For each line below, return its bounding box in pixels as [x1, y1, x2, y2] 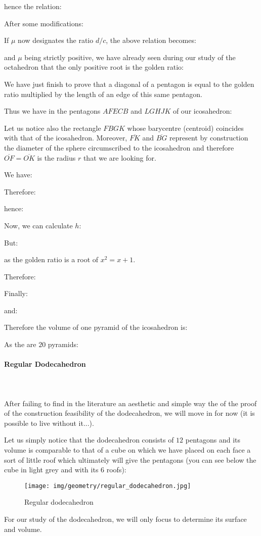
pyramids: [48, 339, 78, 350]
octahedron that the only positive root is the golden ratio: [4, 62, 184, 72]
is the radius [37, 152, 76, 163]
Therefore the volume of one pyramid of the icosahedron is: [4, 322, 188, 332]
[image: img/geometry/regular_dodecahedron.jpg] [24, 482, 191, 490]
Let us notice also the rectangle [4, 122, 101, 133]
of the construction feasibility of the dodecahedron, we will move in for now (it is [4, 408, 255, 418]
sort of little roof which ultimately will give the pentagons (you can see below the [4, 454, 256, 465]
